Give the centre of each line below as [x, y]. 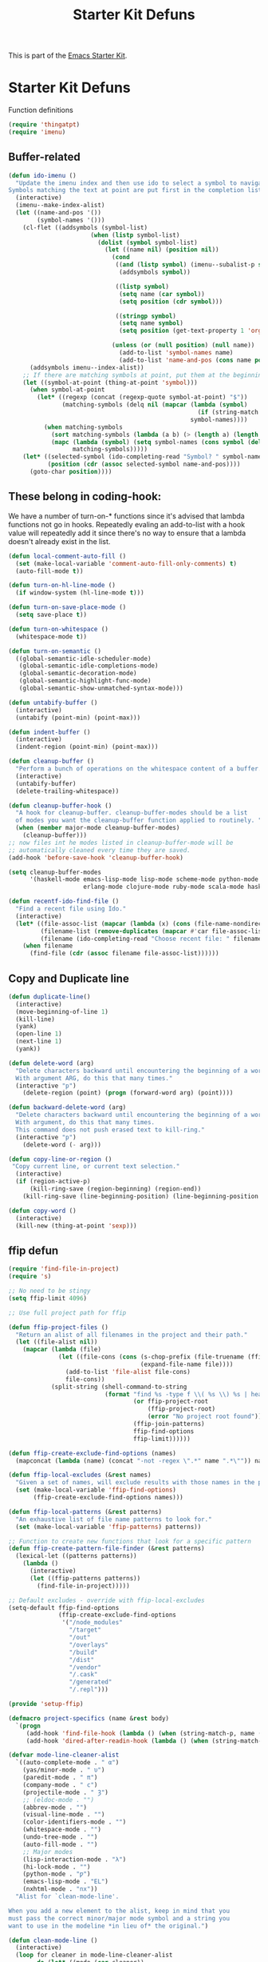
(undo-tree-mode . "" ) [60, 1837]
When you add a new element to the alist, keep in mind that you [119, 1911]
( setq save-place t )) [51, 615]
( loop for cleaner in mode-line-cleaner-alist [94, 1955]
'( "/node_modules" [93, 1623]
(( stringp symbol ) [146, 316]
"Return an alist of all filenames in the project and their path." [132, 1335]
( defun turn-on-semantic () [55, 651]
